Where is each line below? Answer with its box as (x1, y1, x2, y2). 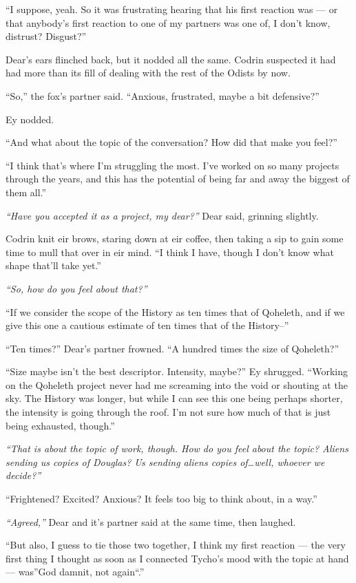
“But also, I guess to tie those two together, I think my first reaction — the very (6, 538, 346, 552)
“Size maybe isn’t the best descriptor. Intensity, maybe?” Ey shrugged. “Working (6, 364, 348, 379)
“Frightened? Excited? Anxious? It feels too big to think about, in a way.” (6, 491, 317, 506)
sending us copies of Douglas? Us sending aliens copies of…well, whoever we (6, 454, 325, 469)
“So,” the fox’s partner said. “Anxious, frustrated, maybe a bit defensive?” (6, 88, 320, 103)
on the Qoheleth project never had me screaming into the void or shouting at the (6, 377, 348, 392)
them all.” (6, 184, 47, 199)
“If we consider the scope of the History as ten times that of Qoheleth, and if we (6, 304, 345, 319)
